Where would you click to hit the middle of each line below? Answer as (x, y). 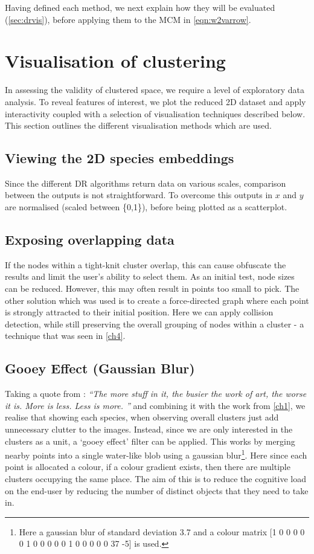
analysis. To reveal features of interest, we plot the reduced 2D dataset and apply (155, 101)
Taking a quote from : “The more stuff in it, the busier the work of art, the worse (156, 394)
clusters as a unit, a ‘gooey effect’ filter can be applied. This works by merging (150, 441)
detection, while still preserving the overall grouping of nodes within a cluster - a (155, 324)
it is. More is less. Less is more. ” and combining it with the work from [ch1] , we (155, 405)
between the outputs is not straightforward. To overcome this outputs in (139, 195)
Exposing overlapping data (90, 240)
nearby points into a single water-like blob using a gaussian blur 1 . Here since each (156, 454)
